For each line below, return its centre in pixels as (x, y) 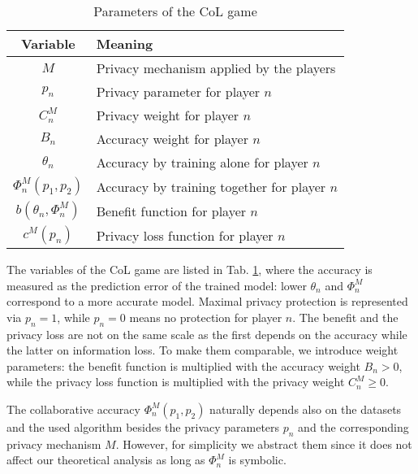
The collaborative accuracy (73, 409)
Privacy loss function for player (185, 235)
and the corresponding (353, 426)
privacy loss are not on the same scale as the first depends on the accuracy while (207, 334)
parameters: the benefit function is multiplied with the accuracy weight (183, 365)
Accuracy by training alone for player (202, 162)
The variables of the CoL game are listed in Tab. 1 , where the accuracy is (190, 269)
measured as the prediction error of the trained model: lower (157, 285)
